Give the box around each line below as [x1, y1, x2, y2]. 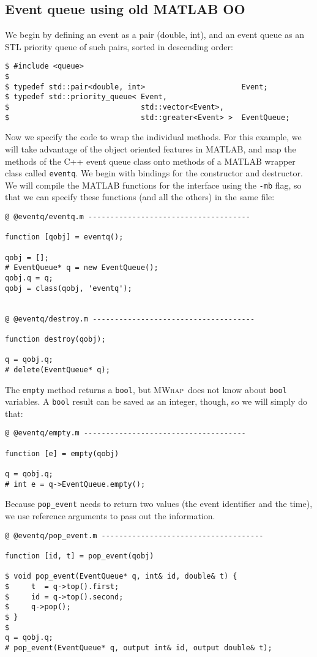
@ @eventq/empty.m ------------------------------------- [5, 429, 246, 438]
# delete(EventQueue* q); [5, 365, 110, 374]
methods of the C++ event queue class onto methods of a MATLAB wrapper [5, 154, 296, 167]
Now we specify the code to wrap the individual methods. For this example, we [5, 130, 302, 143]
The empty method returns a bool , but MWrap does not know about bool [5, 383, 287, 396]
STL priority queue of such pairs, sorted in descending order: [5, 40, 233, 53]
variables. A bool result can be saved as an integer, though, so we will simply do [5, 395, 307, 408]
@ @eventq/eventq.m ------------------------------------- [5, 212, 250, 222]
